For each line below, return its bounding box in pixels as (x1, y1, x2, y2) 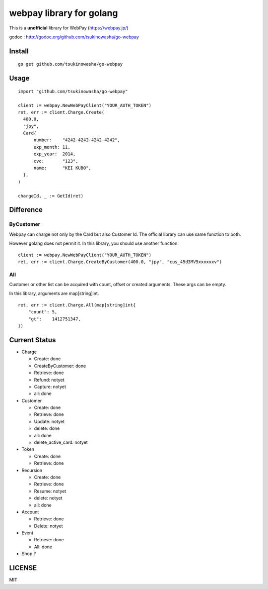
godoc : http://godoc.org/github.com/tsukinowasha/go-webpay (9, 34, 139, 40)
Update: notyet (34, 418, 65, 424)
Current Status (9, 336, 56, 344)
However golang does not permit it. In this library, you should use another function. (9, 240, 179, 246)
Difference (9, 205, 43, 214)
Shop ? (21, 551, 36, 557)
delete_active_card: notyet (34, 439, 88, 445)
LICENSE (9, 564, 37, 572)
